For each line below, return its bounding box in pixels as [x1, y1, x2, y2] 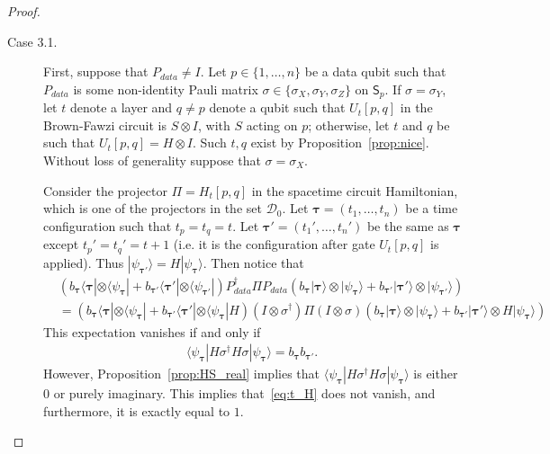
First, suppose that [43, 62, 149, 81]
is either [413, 364, 458, 383]
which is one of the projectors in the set [43, 199, 262, 218]
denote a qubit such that [209, 98, 346, 117]
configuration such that [43, 216, 172, 235]
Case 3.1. [7, 31, 58, 50]
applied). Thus [43, 253, 124, 272]
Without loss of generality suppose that [43, 151, 261, 170]
